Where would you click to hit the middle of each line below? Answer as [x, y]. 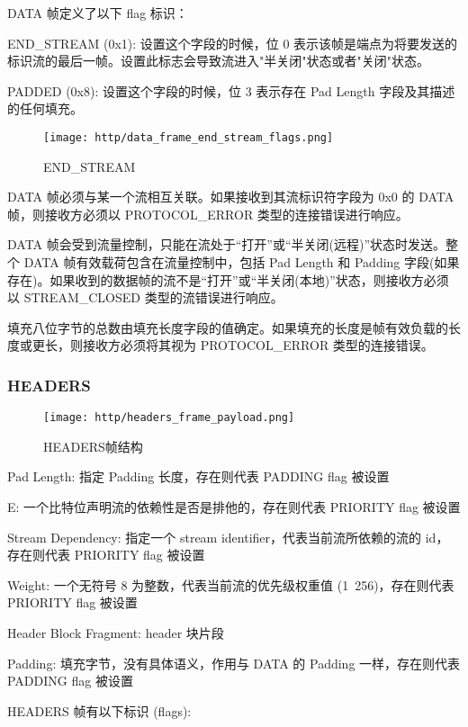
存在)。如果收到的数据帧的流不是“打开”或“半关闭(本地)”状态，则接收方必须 [228, 279]
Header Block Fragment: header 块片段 [116, 633]
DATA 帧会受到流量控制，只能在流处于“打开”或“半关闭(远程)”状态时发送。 [227, 244]
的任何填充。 [45, 108]
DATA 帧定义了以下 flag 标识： [98, 13]
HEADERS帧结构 [93, 446]
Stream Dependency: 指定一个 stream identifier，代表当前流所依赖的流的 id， [228, 537]
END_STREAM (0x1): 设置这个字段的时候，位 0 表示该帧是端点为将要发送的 [233, 43]
